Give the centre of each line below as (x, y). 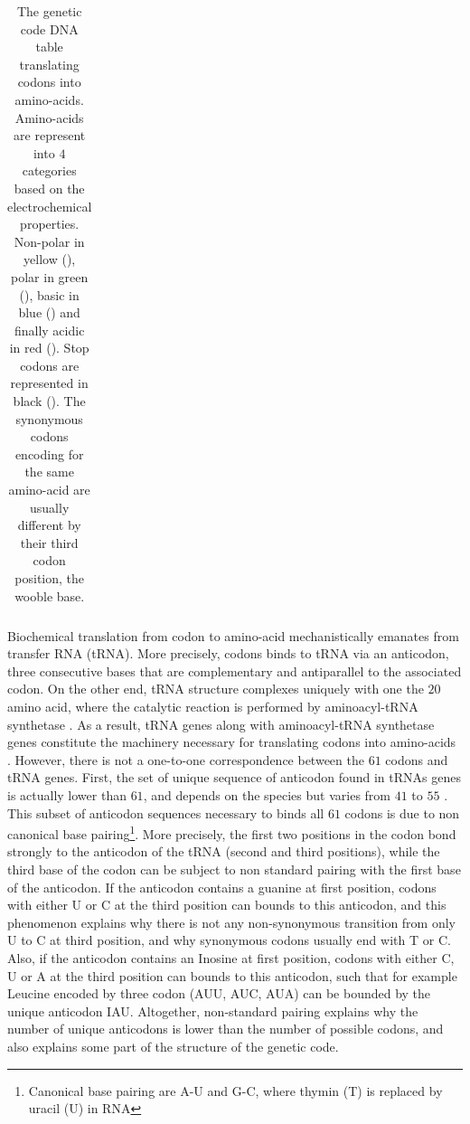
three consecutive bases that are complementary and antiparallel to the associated (235, 671)
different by (49, 525)
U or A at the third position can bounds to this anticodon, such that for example (232, 975)
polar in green (50, 276)
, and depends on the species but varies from (267, 795)
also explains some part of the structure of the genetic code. (173, 1046)
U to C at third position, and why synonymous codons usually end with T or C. (229, 940)
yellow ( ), (50, 259)
